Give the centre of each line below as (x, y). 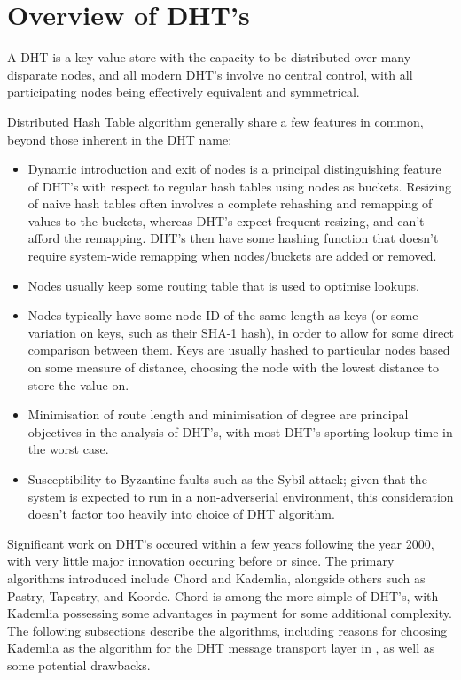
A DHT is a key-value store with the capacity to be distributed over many (209, 57)
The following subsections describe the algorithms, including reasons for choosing (227, 630)
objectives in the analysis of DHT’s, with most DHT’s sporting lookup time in (240, 431)
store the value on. (78, 384)
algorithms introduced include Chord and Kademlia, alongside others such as (216, 578)
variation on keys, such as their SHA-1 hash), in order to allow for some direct (241, 332)
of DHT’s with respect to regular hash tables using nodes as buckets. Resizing (239, 186)
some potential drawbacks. (79, 664)
